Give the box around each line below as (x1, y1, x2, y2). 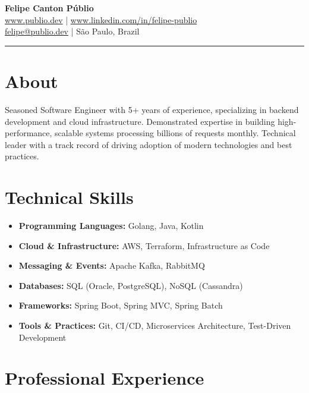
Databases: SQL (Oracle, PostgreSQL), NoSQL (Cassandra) (18, 279, 243, 291)
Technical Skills (5, 185, 134, 209)
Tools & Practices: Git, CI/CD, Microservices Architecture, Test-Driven (18, 319, 291, 331)
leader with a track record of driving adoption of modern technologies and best (5, 138, 292, 150)
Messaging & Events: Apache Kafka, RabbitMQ (18, 259, 205, 272)
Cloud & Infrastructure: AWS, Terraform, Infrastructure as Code (18, 239, 270, 251)
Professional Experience (5, 366, 204, 390)
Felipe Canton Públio (5, 2, 94, 14)
